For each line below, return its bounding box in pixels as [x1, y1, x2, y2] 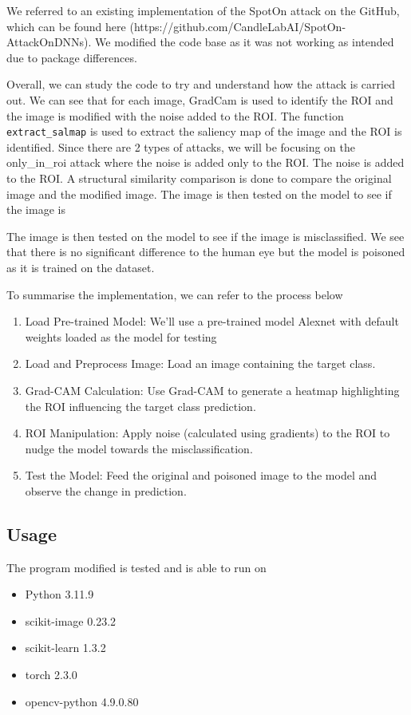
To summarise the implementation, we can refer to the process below [6, 286, 343, 302]
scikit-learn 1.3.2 [25, 639, 106, 656]
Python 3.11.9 [25, 586, 94, 602]
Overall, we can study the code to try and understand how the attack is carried [6, 76, 395, 93]
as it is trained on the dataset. [6, 259, 155, 275]
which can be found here [6, 18, 126, 34]
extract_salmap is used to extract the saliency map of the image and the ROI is [6, 123, 402, 140]
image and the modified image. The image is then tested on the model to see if [6, 185, 392, 202]
